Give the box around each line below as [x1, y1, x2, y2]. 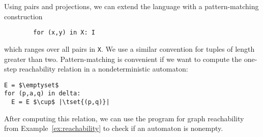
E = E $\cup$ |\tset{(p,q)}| [11, 98, 110, 106]
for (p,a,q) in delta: [4, 90, 81, 97]
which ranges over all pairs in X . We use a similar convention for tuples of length [4, 43, 255, 54]
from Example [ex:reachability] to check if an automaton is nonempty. [4, 123, 223, 133]
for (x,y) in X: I [33, 29, 95, 37]
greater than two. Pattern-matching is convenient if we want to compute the [4, 53, 242, 64]
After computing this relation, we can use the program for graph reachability [4, 113, 244, 123]
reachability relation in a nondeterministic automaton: [19, 63, 188, 74]
